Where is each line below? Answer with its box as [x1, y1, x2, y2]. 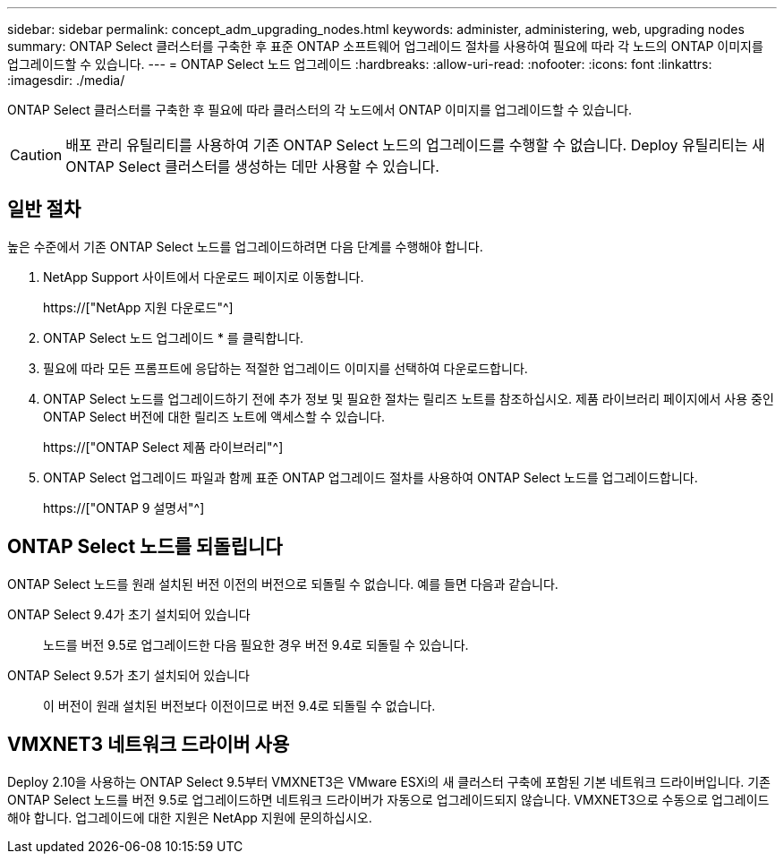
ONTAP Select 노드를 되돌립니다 [7, 535, 283, 558]
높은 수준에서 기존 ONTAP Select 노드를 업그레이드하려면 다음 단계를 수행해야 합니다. [7, 238, 483, 254]
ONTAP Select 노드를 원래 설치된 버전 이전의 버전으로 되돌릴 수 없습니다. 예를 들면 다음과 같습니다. [7, 575, 558, 592]
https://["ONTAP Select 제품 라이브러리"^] [43, 439, 284, 455]
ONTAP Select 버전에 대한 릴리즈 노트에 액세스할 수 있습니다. [43, 408, 386, 424]
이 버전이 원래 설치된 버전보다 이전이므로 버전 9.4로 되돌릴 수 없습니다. [43, 697, 436, 713]
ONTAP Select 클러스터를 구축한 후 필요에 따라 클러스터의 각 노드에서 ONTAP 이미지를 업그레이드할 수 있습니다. [7, 102, 633, 117]
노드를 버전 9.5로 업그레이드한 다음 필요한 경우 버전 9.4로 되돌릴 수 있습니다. [43, 636, 469, 652]
